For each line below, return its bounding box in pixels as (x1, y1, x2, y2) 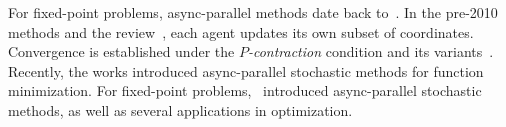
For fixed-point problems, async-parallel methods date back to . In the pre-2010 (8, 2, 498, 22)
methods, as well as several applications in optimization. (8, 99, 353, 120)
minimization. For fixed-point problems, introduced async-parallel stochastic (8, 80, 482, 101)
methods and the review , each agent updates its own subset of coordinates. (8, 21, 474, 42)
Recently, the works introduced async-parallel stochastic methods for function (8, 60, 484, 81)
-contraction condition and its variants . (247, 41, 494, 62)
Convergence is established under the (8, 41, 235, 62)
